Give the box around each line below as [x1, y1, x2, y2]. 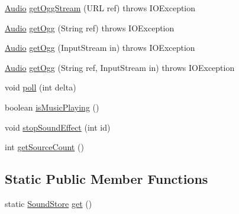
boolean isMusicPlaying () [5, 100, 99, 113]
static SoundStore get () [5, 197, 92, 209]
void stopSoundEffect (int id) [5, 121, 111, 133]
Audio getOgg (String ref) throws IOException [5, 21, 175, 34]
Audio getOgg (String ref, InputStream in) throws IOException [5, 61, 235, 73]
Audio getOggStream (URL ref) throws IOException [5, 2, 196, 14]
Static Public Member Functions [5, 170, 208, 188]
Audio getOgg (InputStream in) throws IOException [5, 41, 195, 54]
